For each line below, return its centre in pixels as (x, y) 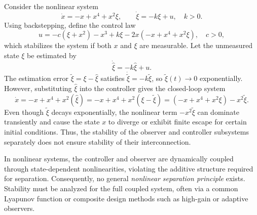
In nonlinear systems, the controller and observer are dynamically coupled (119, 159)
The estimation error (36, 78)
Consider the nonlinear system (51, 6)
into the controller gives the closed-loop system (153, 88)
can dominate (218, 112)
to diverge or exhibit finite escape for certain (177, 122)
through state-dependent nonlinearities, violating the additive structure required (129, 168)
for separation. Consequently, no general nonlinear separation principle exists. (125, 178)
